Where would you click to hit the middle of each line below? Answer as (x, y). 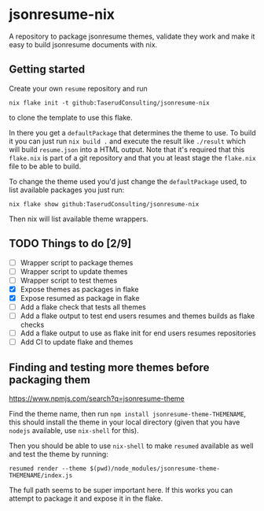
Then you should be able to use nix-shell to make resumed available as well (131, 446)
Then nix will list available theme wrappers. (79, 219)
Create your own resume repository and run (78, 88)
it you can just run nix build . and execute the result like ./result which (127, 141)
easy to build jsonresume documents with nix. (83, 44)
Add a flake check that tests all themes (83, 307)
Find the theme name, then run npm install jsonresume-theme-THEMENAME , (128, 413)
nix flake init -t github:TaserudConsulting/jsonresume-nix (110, 103)
